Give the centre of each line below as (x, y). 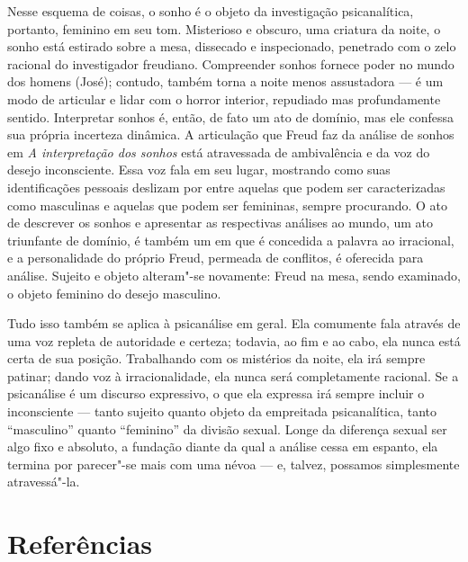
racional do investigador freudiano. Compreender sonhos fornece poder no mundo (231, 63)
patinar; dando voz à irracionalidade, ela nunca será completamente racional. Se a (233, 375)
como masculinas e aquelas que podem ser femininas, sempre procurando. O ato (228, 205)
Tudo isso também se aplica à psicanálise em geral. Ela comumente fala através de (234, 323)
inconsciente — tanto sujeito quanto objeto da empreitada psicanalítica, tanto (222, 411)
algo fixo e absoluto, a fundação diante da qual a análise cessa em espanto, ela (223, 446)
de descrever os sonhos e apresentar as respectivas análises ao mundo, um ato (220, 223)
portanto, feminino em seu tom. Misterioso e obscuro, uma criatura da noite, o (224, 28)
